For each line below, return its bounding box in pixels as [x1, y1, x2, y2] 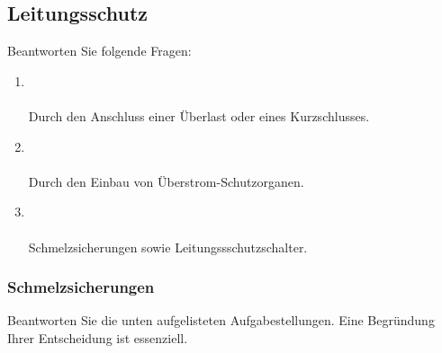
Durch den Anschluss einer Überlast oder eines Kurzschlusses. [28, 106, 370, 125]
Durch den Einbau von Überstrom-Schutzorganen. [28, 172, 304, 190]
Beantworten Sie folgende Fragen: [7, 41, 192, 60]
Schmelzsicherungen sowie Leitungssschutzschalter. [28, 237, 308, 256]
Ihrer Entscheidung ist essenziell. [7, 328, 188, 347]
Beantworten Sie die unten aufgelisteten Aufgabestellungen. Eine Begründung [7, 311, 435, 330]
